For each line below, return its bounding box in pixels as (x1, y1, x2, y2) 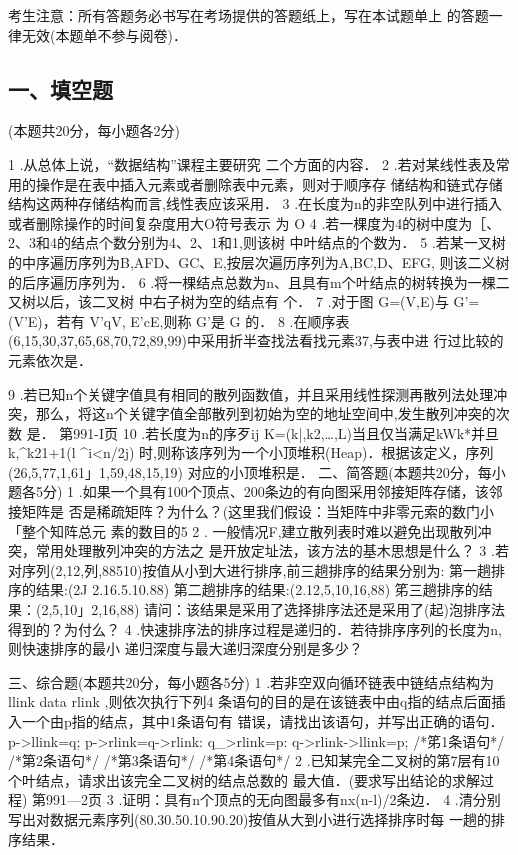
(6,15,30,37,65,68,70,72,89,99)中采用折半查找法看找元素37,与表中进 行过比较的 (8, 330, 504, 351)
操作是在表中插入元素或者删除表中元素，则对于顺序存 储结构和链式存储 (35, 173, 503, 194)
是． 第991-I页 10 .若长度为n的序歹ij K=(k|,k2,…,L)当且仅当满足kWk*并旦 (26, 422, 500, 443)
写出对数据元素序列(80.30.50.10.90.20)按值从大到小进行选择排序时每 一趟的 (8, 808, 492, 829)
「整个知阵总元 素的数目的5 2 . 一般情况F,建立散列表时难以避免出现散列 (8, 520, 478, 541)
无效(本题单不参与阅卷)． (21, 24, 187, 45)
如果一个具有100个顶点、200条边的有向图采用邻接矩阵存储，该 (82, 481, 489, 502)
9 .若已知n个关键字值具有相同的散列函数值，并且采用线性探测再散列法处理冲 (8, 383, 508, 404)
